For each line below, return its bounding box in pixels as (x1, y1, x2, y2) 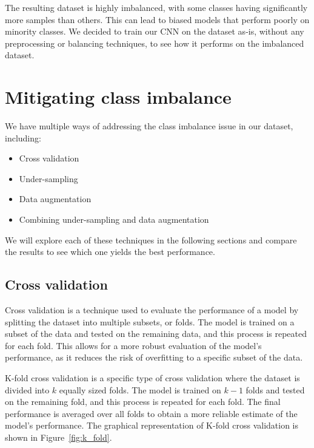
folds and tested (246, 383, 305, 396)
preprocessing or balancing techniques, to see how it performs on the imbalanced (5, 36, 304, 49)
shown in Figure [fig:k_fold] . (5, 430, 112, 443)
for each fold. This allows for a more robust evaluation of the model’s (5, 339, 262, 351)
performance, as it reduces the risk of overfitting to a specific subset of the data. (5, 351, 303, 364)
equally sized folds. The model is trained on (59, 383, 221, 396)
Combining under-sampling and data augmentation (19, 213, 209, 226)
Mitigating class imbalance (5, 84, 232, 109)
